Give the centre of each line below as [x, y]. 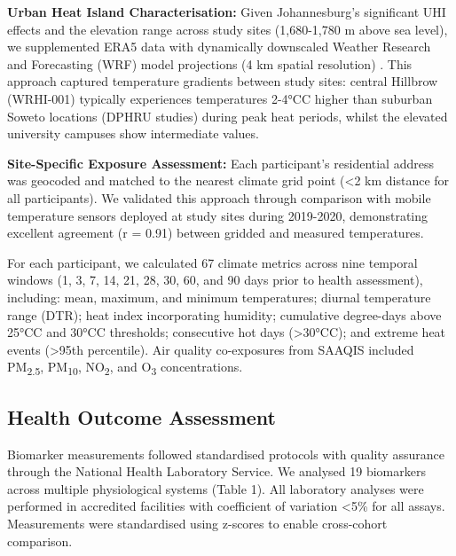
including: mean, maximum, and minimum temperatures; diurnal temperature [219, 297]
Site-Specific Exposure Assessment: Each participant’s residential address [220, 163]
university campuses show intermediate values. [133, 133]
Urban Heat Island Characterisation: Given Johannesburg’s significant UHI [227, 12]
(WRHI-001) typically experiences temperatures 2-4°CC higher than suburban [220, 98]
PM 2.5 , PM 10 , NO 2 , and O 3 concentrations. [125, 368]
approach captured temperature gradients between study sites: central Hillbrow [223, 81]
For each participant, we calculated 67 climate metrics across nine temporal [212, 262]
